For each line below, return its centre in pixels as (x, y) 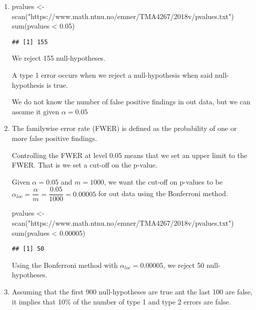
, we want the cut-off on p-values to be (163, 181)
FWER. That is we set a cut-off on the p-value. (85, 165)
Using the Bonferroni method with (65, 265)
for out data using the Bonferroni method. (163, 193)
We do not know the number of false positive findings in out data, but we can (131, 102)
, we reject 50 (184, 265)
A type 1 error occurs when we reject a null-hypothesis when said (112, 75)
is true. (57, 85)
